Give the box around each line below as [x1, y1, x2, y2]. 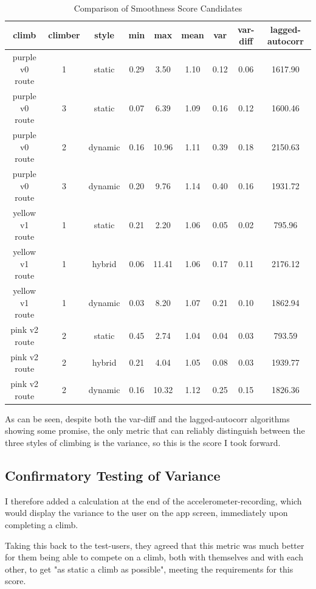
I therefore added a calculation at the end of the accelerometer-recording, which [5, 494, 302, 507]
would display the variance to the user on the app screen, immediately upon [5, 506, 288, 519]
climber [48, 29, 80, 41]
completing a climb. [5, 518, 78, 531]
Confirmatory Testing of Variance [5, 465, 221, 484]
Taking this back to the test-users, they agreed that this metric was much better [5, 538, 304, 551]
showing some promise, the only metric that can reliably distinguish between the [5, 424, 305, 437]
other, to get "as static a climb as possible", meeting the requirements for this [5, 562, 294, 575]
